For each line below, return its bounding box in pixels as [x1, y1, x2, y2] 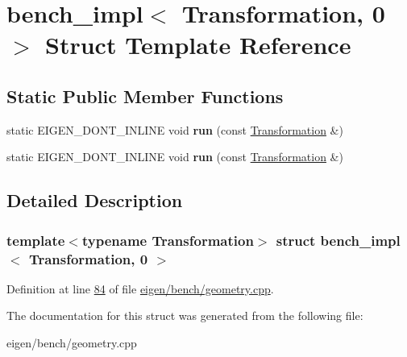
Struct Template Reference [45, 28, 351, 61]
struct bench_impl [276, 230, 401, 250]
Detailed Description [6, 188, 183, 213]
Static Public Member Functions [6, 83, 284, 108]
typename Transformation [81, 230, 254, 250]
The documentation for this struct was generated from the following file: [6, 307, 363, 324]
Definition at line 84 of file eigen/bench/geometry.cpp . [6, 280, 274, 297]
